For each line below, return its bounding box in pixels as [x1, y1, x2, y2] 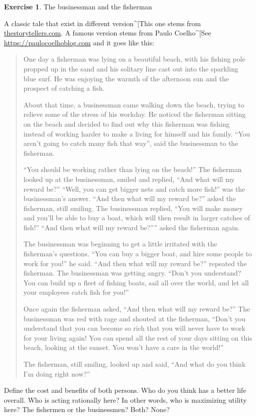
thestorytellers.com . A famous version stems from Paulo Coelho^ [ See [4, 28, 211, 38]
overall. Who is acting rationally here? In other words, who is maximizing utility [4, 394, 247, 405]
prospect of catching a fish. [23, 83, 105, 93]
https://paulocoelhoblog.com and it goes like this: [4, 37, 155, 47]
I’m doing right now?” [23, 368, 90, 379]
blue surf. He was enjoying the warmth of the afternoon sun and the [23, 73, 229, 83]
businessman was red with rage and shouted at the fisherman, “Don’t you [23, 313, 246, 323]
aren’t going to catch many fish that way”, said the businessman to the [23, 138, 238, 148]
